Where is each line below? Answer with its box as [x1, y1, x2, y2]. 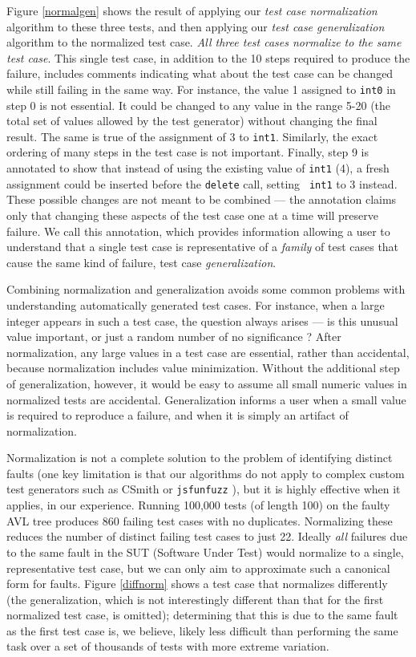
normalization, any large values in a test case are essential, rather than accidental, [6, 343, 410, 360]
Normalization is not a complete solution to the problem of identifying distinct [6, 449, 393, 466]
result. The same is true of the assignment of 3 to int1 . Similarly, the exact [6, 128, 378, 144]
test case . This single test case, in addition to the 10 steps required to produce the [6, 49, 410, 66]
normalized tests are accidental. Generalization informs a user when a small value [6, 391, 406, 408]
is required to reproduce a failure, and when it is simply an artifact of [6, 407, 349, 424]
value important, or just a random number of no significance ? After [6, 328, 341, 345]
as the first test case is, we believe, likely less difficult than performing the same [6, 622, 398, 639]
